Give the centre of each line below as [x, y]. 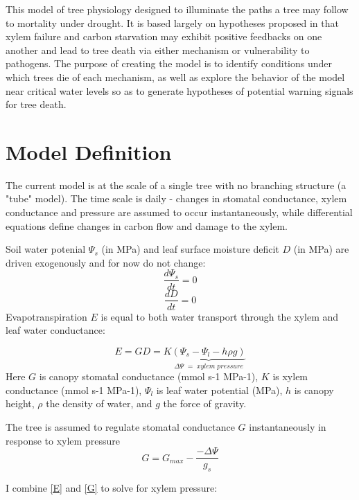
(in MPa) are [321, 249]
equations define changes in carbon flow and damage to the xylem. [147, 225]
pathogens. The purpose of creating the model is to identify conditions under [169, 63]
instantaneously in [288, 426]
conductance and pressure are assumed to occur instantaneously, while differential [179, 212]
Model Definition [89, 151]
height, [20, 403]
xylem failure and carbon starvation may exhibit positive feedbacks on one [164, 36]
